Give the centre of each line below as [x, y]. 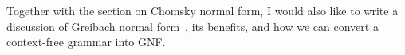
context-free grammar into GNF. [86, 42]
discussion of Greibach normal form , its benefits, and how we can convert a [193, 26]
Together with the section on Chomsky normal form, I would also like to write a [202, 10]
